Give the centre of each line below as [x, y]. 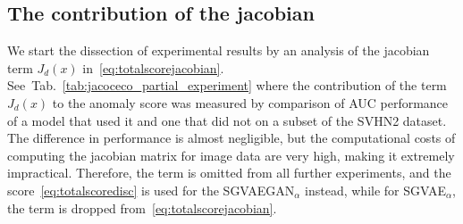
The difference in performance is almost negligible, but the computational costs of [231, 138]
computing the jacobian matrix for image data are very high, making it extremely [231, 155]
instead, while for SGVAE [376, 190]
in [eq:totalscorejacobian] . [153, 67]
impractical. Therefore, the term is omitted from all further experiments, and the [229, 173]
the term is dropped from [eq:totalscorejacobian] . [142, 207]
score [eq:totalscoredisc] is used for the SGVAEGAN [151, 190]
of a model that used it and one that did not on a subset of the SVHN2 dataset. [227, 120]
